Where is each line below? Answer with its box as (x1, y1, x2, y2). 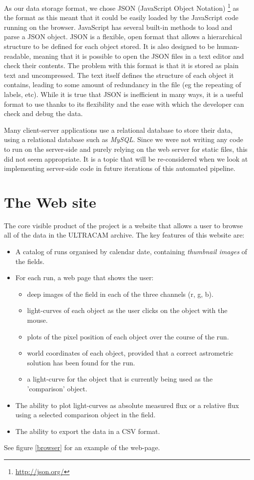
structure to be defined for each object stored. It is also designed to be (4, 41, 215, 51)
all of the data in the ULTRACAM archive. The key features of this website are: (4, 230, 245, 240)
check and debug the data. (4, 108, 83, 119)
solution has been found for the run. (27, 357, 135, 367)
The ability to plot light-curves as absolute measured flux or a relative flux (15, 400, 239, 410)
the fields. (15, 256, 44, 266)
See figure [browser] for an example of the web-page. (4, 442, 160, 453)
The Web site (4, 192, 96, 212)
